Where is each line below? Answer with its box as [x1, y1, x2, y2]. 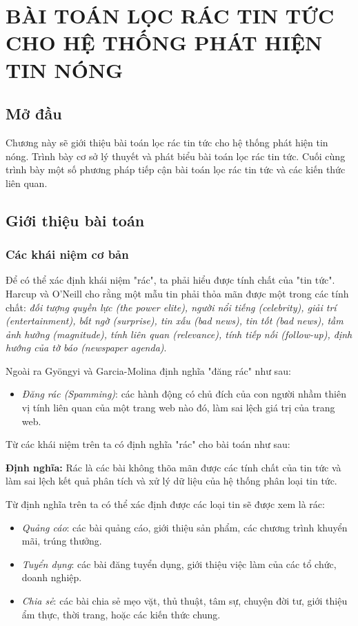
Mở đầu [6, 103, 62, 124]
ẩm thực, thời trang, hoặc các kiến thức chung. [21, 607, 221, 621]
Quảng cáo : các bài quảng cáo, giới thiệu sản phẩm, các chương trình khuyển [21, 520, 348, 534]
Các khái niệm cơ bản [6, 246, 129, 263]
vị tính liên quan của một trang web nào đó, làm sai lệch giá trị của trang [21, 400, 335, 415]
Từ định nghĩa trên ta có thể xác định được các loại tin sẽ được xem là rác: [6, 497, 325, 511]
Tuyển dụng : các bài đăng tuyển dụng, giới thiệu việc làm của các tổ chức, [21, 556, 337, 571]
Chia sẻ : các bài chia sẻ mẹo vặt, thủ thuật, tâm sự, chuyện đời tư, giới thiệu [21, 594, 348, 608]
